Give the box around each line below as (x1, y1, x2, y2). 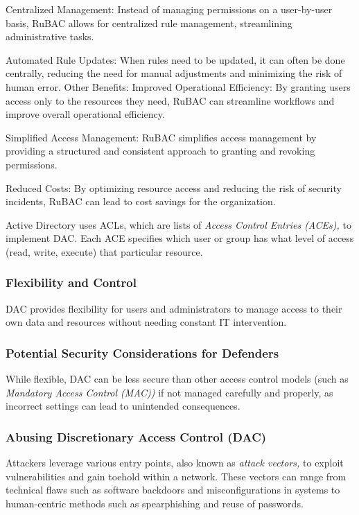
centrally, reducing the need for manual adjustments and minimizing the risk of (6, 66, 342, 80)
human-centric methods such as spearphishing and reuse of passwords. (6, 496, 304, 510)
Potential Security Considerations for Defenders (6, 344, 279, 361)
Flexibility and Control (6, 274, 137, 291)
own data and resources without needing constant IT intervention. (6, 315, 287, 329)
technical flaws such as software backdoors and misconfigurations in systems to (6, 482, 340, 497)
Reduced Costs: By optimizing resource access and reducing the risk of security (6, 180, 342, 195)
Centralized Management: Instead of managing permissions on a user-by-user (6, 2, 333, 16)
